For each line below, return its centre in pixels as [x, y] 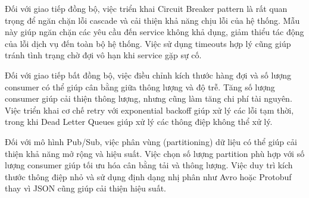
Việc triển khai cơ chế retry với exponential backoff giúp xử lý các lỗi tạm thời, [149, 110]
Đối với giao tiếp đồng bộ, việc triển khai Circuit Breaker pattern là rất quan [146, 8]
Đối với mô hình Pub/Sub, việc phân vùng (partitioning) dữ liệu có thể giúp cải [151, 141]
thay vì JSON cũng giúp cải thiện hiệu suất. [85, 188]
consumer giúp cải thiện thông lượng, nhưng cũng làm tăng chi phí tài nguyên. [149, 98]
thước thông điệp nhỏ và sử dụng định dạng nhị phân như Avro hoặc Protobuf [148, 176]
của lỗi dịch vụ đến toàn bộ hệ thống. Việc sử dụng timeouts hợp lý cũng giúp [148, 43]
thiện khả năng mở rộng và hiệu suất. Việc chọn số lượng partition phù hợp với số [155, 153]
